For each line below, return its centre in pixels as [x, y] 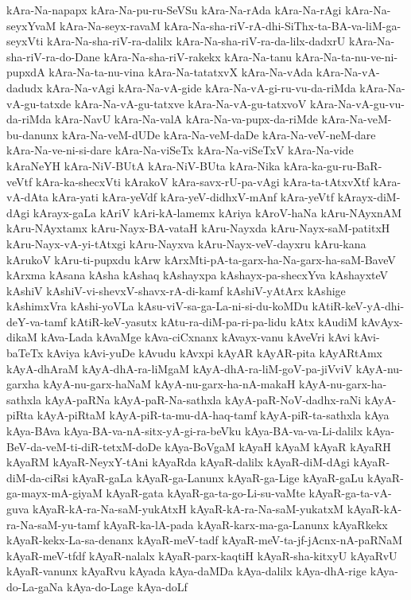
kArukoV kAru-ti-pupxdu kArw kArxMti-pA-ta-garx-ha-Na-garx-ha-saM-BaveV [201, 259]
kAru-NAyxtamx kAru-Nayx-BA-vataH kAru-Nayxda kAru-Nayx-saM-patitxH [198, 228]
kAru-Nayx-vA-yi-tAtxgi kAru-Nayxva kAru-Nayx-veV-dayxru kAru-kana [186, 243]
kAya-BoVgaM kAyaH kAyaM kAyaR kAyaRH [278, 446]
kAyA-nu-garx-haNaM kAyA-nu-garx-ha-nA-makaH [169, 384]
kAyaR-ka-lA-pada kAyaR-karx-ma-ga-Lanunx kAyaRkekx [246, 524]
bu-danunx [33, 134]
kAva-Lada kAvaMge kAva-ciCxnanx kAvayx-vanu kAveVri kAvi [196, 337]
